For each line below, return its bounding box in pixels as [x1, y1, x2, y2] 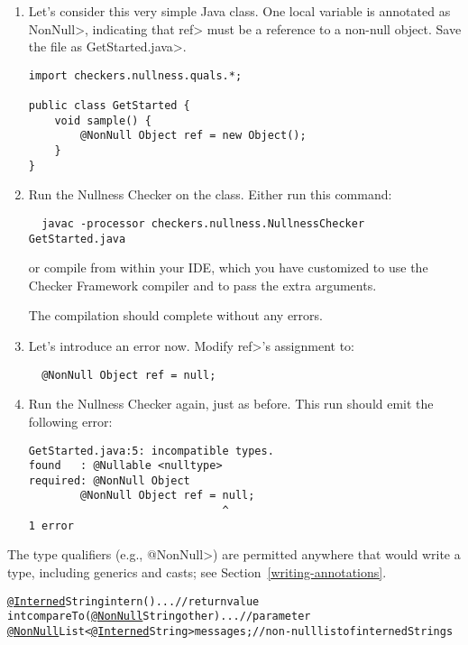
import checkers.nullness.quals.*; [28, 69, 243, 82]
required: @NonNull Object [28, 474, 190, 487]
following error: [28, 411, 113, 430]
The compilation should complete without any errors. [28, 306, 323, 325]
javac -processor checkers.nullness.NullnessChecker [41, 217, 365, 230]
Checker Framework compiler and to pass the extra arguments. [28, 275, 377, 294]
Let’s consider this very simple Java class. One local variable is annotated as [28, 2, 451, 20]
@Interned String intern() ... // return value [7, 594, 260, 608]
